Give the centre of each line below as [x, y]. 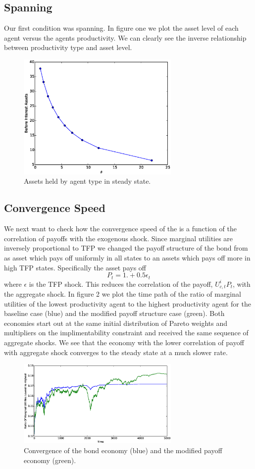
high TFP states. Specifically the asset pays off [75, 267]
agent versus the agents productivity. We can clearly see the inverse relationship [125, 37]
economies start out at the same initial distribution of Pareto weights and [116, 323]
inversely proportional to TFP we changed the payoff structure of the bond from [126, 248]
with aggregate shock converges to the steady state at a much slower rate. [116, 352]
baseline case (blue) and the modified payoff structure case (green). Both [114, 313]
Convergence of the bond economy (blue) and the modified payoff [123, 450]
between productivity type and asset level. [68, 47]
